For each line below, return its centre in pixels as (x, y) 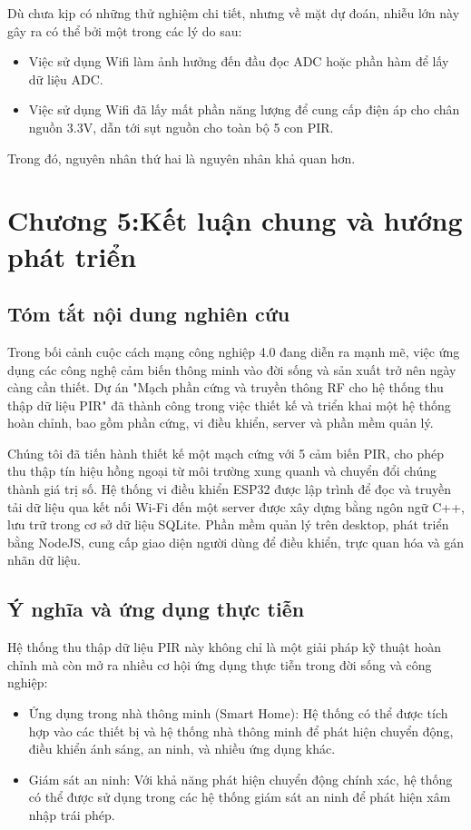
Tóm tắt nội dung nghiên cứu (149, 314)
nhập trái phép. (72, 815)
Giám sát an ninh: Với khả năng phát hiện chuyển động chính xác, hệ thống (240, 779)
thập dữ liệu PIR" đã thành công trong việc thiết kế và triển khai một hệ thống (229, 405)
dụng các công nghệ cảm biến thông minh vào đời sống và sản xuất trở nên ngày (232, 369)
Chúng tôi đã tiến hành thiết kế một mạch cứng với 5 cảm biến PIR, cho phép (226, 453)
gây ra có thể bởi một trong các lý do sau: (125, 30)
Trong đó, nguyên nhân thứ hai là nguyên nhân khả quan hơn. (182, 158)
